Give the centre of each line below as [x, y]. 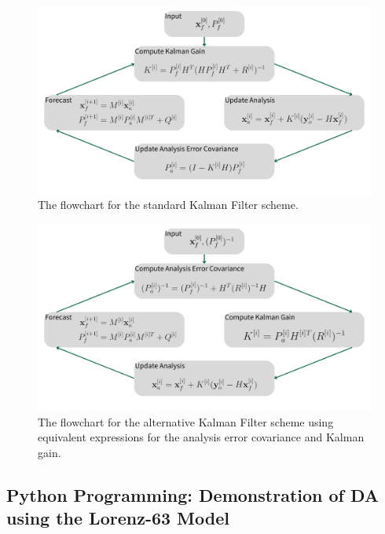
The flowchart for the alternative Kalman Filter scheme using [186, 421]
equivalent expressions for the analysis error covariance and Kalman [201, 437]
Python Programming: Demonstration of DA [193, 494]
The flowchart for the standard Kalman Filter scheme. [168, 205]
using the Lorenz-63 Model [118, 518]
